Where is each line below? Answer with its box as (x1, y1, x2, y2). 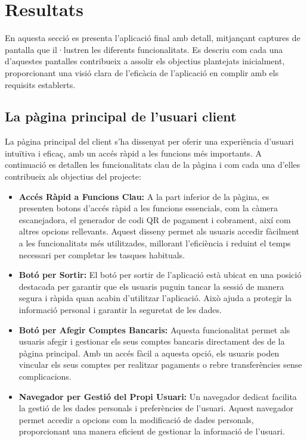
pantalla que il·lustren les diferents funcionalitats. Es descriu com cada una (5, 43, 283, 55)
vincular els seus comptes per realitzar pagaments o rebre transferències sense (18, 358, 302, 371)
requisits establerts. (5, 78, 76, 90)
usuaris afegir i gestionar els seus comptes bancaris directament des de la (18, 335, 285, 348)
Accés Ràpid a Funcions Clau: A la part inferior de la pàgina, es (18, 190, 269, 202)
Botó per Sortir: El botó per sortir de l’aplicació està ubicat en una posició (18, 268, 302, 281)
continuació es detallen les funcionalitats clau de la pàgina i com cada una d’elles (5, 158, 300, 171)
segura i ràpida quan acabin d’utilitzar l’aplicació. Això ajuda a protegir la (18, 292, 292, 304)
